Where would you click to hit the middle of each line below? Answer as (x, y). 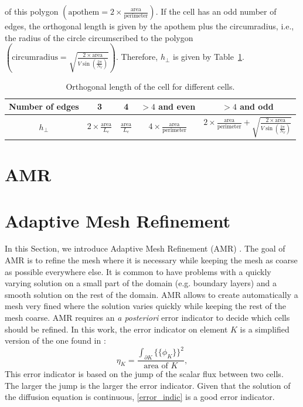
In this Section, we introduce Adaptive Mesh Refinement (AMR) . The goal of (145, 248)
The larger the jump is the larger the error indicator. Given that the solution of (148, 385)
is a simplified (265, 329)
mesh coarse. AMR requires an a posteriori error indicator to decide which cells (147, 317)
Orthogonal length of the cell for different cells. (150, 86)
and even (177, 106)
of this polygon (32, 11)
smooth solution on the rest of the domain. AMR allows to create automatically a (151, 294)
